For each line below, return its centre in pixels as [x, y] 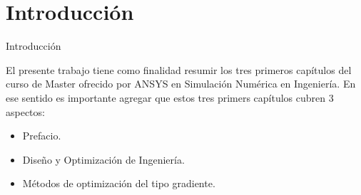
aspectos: [25, 111]
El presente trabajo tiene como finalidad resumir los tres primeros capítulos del [179, 69]
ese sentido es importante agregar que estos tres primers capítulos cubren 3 [170, 97]
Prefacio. [42, 136]
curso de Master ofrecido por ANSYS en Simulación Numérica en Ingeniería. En [181, 84]
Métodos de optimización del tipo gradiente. [119, 183]
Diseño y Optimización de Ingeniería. [103, 159]
